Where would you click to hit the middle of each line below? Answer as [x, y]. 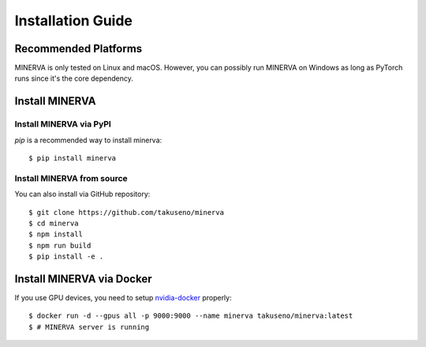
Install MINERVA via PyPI [63, 124]
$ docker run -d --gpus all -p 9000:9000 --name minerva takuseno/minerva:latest [191, 316]
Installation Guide [74, 21]
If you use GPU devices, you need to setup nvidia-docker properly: [123, 298]
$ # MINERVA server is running [89, 327]
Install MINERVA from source [71, 178]
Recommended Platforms [78, 49]
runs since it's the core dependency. [74, 78]
